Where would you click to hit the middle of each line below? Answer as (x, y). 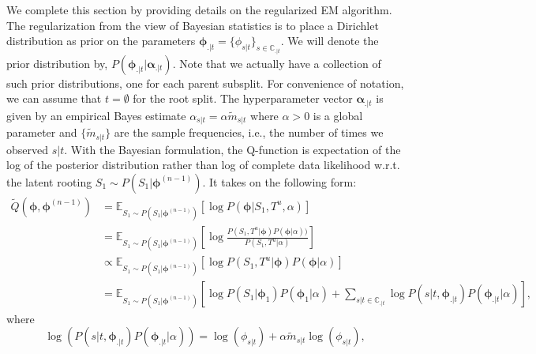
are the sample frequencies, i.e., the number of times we (249, 132)
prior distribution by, (57, 63)
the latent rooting (49, 181)
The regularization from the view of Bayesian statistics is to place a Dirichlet (193, 25)
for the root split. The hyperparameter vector (243, 98)
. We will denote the (330, 41)
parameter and (42, 132)
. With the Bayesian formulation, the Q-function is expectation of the (232, 149)
